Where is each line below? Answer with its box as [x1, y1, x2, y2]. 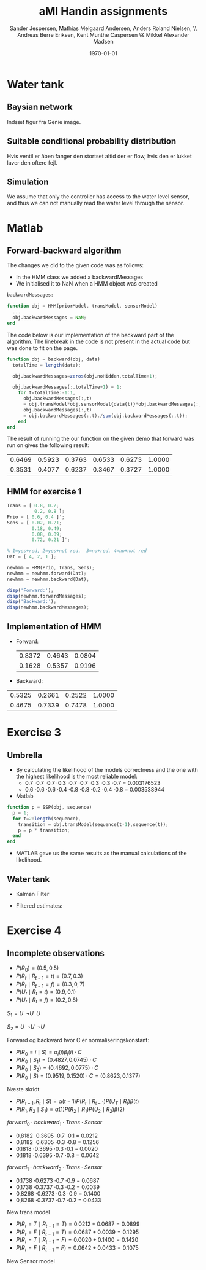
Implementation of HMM [7, 621, 101, 632]
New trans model [7, 1208, 50, 1215]
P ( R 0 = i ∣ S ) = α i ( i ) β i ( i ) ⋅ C [15, 1048, 82, 1057]
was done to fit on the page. [7, 344, 78, 351]
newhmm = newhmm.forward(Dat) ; [7, 570, 87, 577]
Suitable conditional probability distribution [7, 136, 177, 147]
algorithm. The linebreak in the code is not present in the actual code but [7, 338, 190, 345]
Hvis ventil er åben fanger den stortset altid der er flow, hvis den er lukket [7, 152, 192, 160]
